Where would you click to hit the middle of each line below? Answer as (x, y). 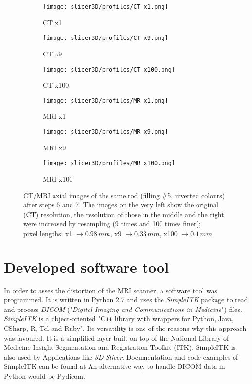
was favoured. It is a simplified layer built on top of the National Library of (117, 338)
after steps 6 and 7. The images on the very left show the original (121, 205)
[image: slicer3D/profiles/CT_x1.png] (106, 7)
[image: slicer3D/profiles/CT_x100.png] (109, 69)
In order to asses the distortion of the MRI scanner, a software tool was (111, 290)
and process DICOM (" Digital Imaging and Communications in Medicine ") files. (123, 309)
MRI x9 (54, 147)
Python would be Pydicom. (45, 376)
